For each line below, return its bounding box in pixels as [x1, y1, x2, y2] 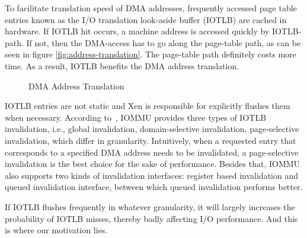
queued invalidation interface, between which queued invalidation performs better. [5, 181, 303, 193]
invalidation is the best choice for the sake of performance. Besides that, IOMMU [5, 157, 300, 170]
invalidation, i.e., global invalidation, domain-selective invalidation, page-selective [5, 123, 299, 135]
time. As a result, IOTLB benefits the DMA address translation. [5, 59, 239, 72]
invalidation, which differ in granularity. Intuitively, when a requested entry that [5, 134, 296, 146]
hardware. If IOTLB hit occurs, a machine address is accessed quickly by [5, 25, 270, 37]
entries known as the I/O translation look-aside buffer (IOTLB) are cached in [5, 13, 287, 25]
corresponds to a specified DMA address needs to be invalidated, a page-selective [5, 146, 299, 158]
